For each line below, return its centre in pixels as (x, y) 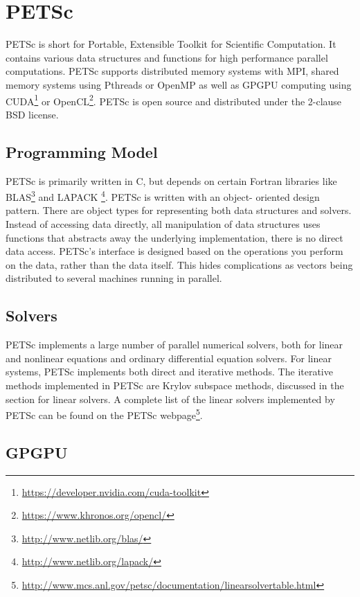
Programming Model (82, 151)
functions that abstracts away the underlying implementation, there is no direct (174, 237)
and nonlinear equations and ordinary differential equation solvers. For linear (169, 358)
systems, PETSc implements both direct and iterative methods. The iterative (169, 372)
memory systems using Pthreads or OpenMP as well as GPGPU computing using (179, 84)
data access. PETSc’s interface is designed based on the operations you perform (174, 251)
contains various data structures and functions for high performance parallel (167, 57)
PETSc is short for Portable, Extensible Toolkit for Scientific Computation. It (171, 44)
